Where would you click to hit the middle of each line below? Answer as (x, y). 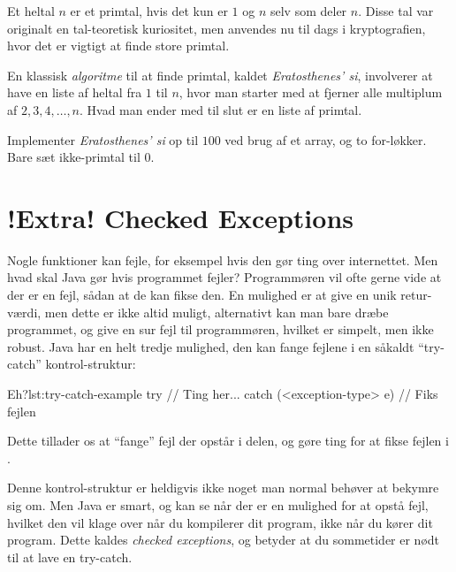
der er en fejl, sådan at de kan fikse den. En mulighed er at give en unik (202, 295)
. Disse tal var (396, 11)
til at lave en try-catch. (70, 557)
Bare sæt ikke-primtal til (74, 157)
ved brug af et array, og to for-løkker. (326, 139)
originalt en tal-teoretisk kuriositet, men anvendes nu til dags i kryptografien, (217, 28)
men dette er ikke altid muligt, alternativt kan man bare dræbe (217, 312)
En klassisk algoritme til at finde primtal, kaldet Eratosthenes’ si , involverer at (220, 75)
